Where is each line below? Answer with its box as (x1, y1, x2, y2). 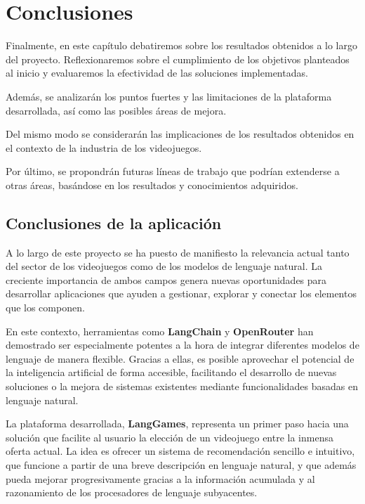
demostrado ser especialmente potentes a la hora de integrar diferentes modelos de (6, 337, 359, 352)
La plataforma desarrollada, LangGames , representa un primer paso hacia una (6, 416, 349, 431)
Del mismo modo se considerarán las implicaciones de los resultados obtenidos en (6, 127, 354, 141)
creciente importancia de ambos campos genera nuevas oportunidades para (6, 272, 327, 287)
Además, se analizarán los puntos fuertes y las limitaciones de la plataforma (6, 89, 332, 103)
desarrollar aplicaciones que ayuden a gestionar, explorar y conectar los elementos (6, 286, 357, 301)
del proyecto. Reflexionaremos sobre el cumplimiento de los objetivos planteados (6, 51, 350, 66)
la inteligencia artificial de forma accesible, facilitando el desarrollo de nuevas (6, 365, 337, 380)
